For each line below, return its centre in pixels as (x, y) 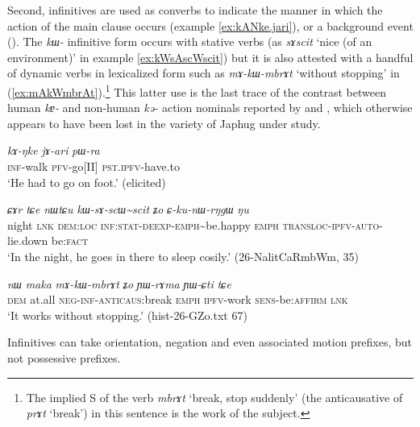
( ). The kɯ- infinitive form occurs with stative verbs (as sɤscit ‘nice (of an (190, 41)
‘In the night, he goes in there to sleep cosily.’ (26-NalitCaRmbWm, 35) (183, 256)
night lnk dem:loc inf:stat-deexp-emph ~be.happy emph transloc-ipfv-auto (193, 224)
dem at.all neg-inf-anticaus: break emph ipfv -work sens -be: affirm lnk (178, 299)
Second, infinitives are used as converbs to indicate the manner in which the (195, 10)
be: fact (70, 240)
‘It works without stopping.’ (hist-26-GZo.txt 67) (127, 315)
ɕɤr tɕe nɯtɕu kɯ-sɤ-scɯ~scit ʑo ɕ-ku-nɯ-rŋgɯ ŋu (128, 209)
